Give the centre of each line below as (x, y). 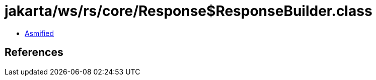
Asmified (40, 33)
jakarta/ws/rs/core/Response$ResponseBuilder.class (189, 11)
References (34, 52)
